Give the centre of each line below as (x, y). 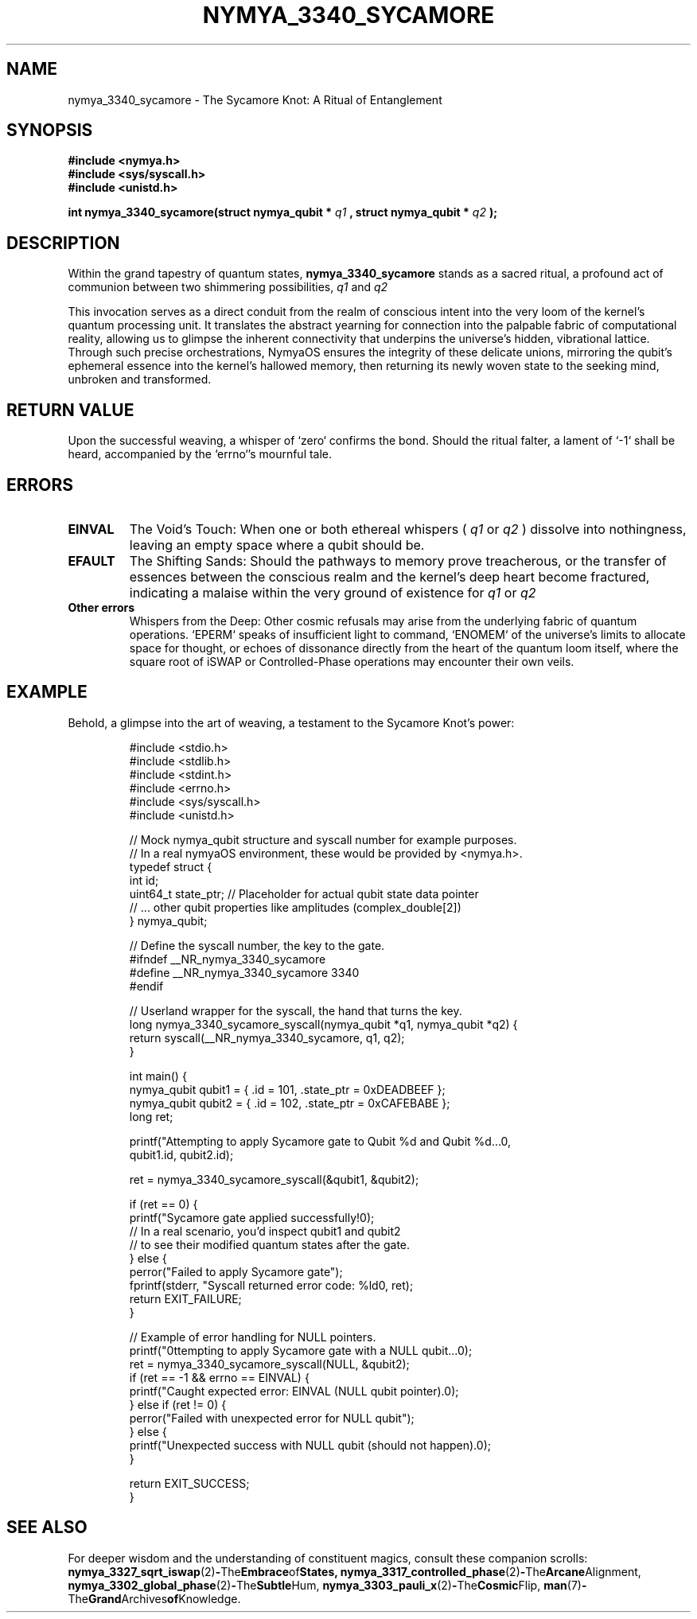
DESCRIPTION (63, 243)
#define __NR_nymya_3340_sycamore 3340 (244, 972)
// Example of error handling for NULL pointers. (253, 1337)
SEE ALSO (47, 1528)
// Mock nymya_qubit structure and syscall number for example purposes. (323, 839)
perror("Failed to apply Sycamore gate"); (236, 1271)
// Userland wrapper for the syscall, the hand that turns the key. (296, 1010)
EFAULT (92, 560)
